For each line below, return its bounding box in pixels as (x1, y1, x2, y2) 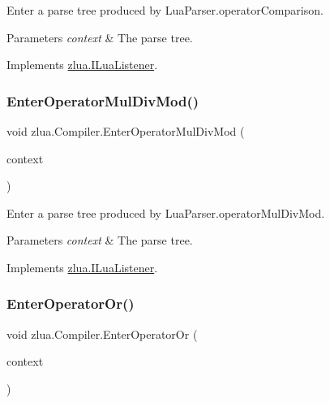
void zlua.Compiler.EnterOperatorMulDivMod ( (6, 123, 245, 139)
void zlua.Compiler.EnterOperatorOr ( (6, 325, 198, 342)
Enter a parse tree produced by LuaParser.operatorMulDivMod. (6, 204, 325, 221)
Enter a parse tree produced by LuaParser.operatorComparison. (6, 2, 324, 18)
